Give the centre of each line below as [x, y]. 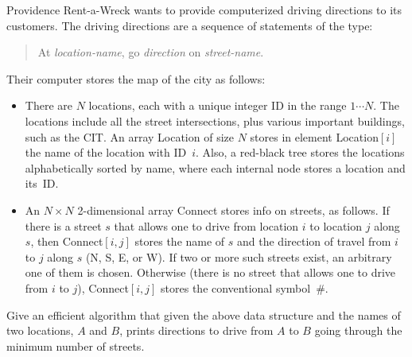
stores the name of [180, 241]
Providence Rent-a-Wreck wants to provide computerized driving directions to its [204, 10]
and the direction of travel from [314, 241]
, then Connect [67, 241]
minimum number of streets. [76, 345]
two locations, [40, 330]
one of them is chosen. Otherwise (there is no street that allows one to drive [210, 272]
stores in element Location [314, 136]
